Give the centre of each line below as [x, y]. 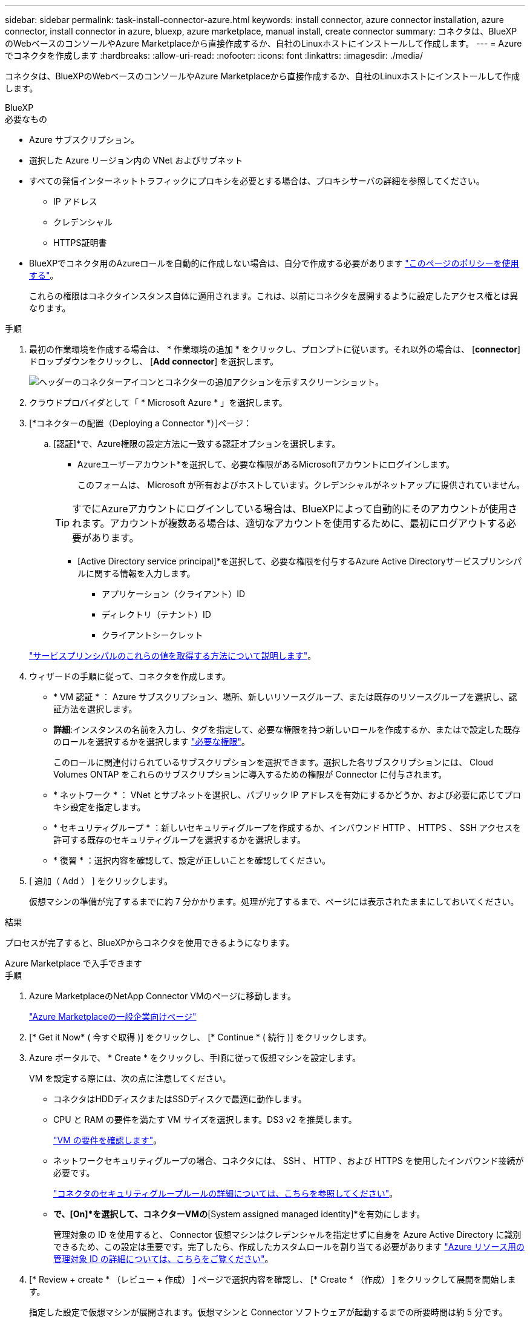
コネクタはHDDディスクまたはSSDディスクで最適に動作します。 [180, 1099]
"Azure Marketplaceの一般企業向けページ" [113, 1016]
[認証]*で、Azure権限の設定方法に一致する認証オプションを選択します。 [197, 444]
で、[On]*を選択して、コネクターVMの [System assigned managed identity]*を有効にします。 [239, 1214]
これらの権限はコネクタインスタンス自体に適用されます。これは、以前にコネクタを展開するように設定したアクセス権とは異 [274, 296]
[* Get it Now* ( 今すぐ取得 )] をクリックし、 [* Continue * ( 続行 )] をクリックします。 [200, 1037]
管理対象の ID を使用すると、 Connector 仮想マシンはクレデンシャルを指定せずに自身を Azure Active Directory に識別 [287, 1234]
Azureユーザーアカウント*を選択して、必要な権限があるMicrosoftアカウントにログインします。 [266, 464]
